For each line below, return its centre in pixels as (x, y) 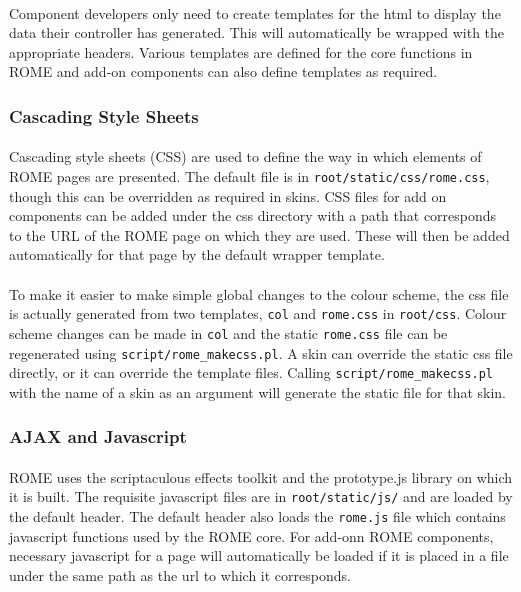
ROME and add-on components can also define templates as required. (223, 71)
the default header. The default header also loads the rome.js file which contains (257, 516)
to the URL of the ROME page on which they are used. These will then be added (259, 234)
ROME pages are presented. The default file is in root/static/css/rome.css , (249, 176)
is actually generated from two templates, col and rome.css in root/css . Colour (258, 313)
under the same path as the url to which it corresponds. (180, 574)
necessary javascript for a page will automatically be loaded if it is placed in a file (259, 555)
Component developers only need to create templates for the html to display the (255, 12)
